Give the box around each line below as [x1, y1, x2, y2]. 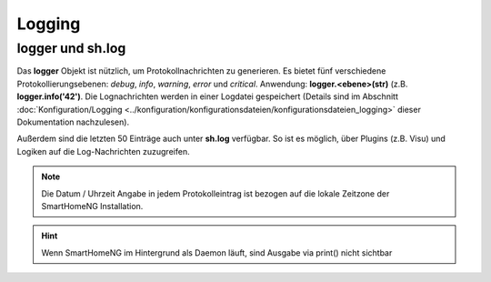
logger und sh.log [16, 40, 126, 56]
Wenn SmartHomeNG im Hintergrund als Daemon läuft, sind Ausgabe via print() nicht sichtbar [41, 247, 393, 258]
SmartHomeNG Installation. [41, 200, 144, 211]
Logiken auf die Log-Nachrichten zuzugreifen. [16, 146, 190, 156]
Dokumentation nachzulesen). [16, 116, 130, 127]
